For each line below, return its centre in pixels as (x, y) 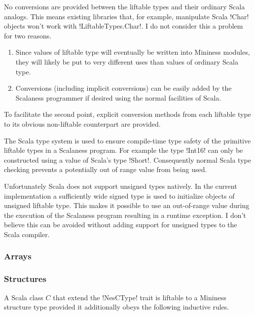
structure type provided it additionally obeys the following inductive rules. (117, 307)
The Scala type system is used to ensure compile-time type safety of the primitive (127, 140)
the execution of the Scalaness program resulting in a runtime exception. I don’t (125, 215)
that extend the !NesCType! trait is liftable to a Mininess (140, 297)
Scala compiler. (27, 234)
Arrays (18, 256)
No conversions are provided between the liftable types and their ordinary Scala (125, 6)
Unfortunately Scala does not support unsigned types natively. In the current (121, 186)
